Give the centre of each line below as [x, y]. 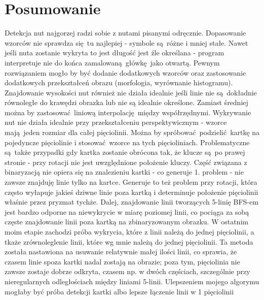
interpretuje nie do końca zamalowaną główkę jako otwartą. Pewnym [112, 62]
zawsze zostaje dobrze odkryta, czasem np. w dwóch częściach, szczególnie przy [127, 271]
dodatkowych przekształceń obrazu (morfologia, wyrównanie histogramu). [119, 82]
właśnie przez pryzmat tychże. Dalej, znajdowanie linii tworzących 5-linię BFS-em [131, 202]
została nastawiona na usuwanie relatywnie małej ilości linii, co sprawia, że [121, 252]
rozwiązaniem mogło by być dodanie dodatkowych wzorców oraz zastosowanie [125, 72]
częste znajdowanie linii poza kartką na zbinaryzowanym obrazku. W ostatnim [126, 222]
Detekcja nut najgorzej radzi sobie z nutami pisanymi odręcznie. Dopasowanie [125, 33]
